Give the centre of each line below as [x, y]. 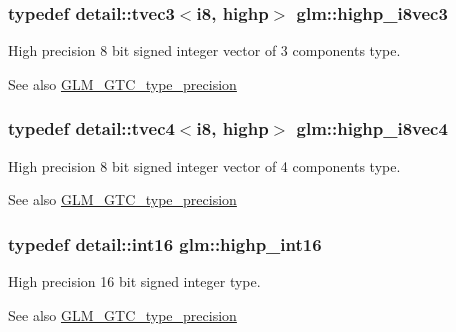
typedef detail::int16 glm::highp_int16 [165, 243]
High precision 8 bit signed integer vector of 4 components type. [204, 165]
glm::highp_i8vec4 [372, 128]
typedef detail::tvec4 [91, 128]
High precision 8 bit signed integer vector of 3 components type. [204, 50]
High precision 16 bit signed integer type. [134, 281]
